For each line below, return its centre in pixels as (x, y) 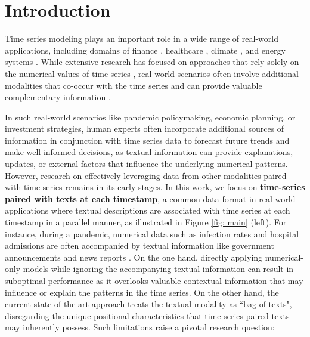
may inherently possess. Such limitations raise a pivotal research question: (140, 327)
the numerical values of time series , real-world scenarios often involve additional (152, 73)
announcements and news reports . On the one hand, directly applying (134, 257)
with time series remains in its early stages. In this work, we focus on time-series (155, 187)
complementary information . (58, 97)
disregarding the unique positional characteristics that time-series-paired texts (147, 315)
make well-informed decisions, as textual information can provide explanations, (149, 152)
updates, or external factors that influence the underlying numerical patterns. (146, 164)
